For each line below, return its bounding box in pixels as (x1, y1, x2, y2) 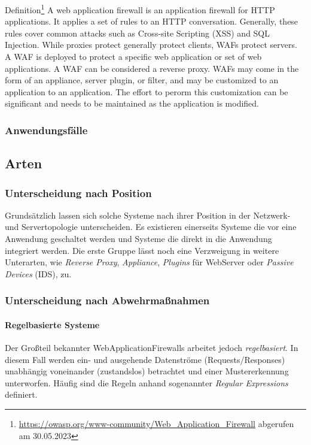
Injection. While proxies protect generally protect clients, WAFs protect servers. (5, 38, 297, 51)
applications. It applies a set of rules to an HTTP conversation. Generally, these (5, 15, 298, 28)
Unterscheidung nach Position (5, 185, 152, 200)
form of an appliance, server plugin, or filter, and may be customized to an (5, 74, 279, 86)
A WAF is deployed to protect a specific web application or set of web (5, 50, 262, 63)
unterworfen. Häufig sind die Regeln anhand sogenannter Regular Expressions (5, 376, 288, 389)
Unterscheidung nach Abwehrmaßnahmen (5, 293, 210, 308)
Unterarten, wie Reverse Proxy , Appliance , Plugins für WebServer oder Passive (5, 256, 294, 268)
